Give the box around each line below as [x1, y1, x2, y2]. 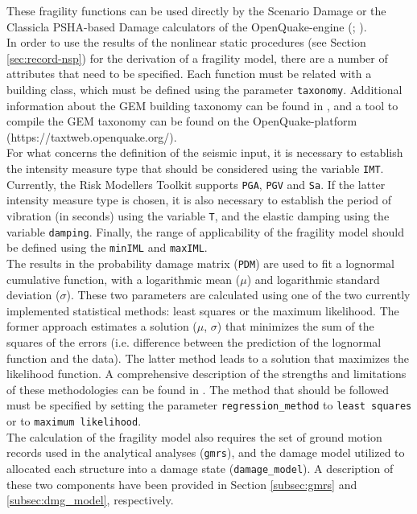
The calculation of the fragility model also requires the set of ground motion [6, 428, 382, 445]
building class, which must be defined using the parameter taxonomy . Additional [6, 80, 403, 97]
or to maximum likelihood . [6, 412, 142, 429]
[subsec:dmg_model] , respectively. [6, 491, 174, 508]
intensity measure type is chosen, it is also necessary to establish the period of [6, 191, 392, 208]
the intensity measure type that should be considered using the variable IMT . [6, 160, 384, 176]
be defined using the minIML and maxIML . [6, 239, 208, 256]
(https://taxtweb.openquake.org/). [6, 128, 177, 145]
